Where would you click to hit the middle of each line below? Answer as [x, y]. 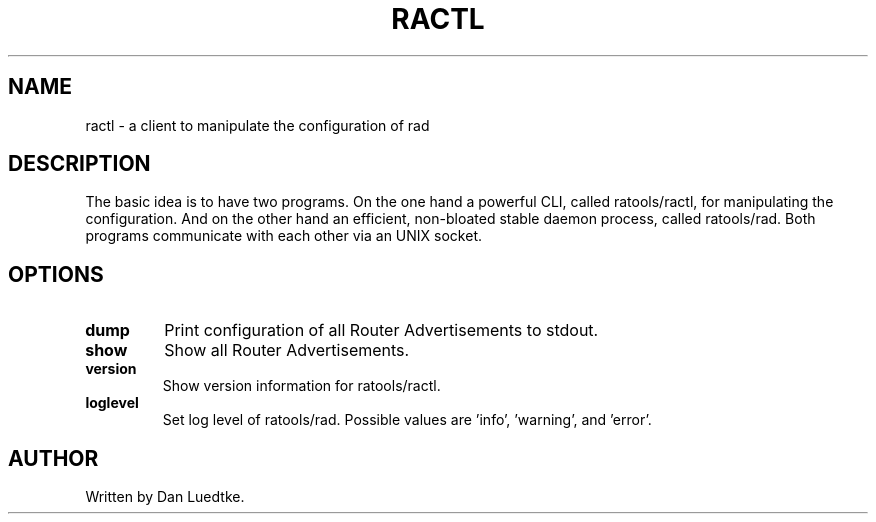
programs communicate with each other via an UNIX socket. [284, 236]
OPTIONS [56, 274]
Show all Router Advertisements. [287, 350]
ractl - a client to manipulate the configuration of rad [257, 125]
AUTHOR [53, 458]
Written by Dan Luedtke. [165, 497]
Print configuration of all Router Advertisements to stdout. [381, 330]
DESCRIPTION [79, 164]
